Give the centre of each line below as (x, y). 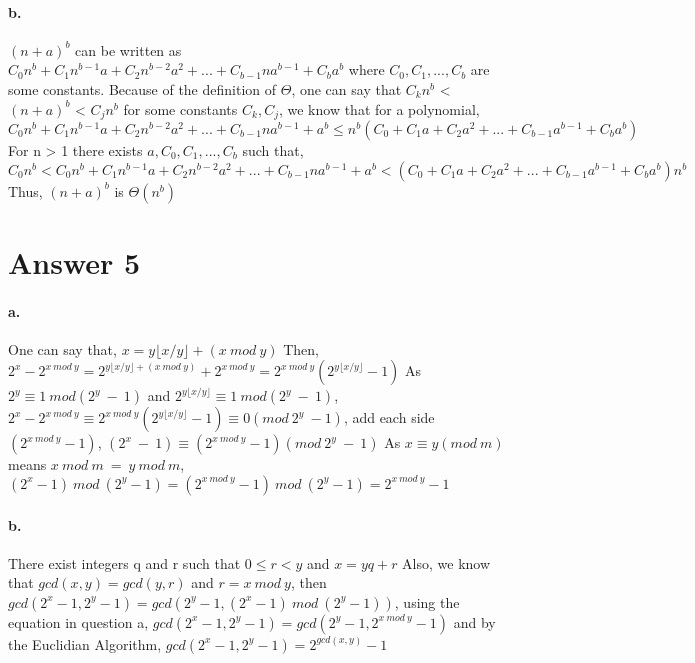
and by (474, 621)
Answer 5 (74, 261)
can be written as (128, 49)
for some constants (180, 108)
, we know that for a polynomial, (379, 108)
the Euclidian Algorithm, (85, 643)
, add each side (389, 417)
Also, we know (446, 562)
